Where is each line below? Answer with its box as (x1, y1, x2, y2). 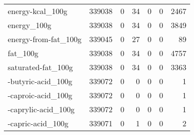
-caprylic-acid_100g (8, 104, 75, 115)
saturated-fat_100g (8, 61, 73, 73)
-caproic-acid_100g (8, 90, 72, 101)
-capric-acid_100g (8, 118, 68, 129)
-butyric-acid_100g (8, 75, 72, 87)
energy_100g (8, 19, 51, 30)
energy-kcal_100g (8, 5, 67, 16)
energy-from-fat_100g (8, 33, 82, 45)
